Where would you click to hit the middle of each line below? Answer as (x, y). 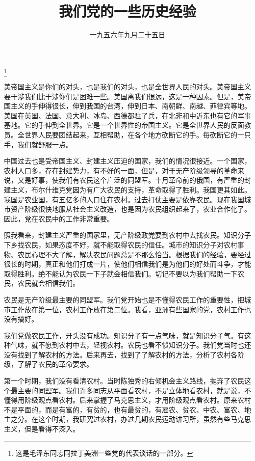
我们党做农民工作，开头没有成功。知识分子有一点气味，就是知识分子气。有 (124, 335)
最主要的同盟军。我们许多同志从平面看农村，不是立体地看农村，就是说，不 (131, 390)
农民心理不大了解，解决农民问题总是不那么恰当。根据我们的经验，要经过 (134, 254)
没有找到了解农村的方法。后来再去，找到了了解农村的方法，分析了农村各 (121, 354)
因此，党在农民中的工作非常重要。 (59, 218)
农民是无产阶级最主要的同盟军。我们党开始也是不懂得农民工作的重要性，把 (124, 299)
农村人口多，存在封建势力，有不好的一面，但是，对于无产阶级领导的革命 (121, 170)
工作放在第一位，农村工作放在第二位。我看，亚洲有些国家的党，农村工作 (127, 309)
